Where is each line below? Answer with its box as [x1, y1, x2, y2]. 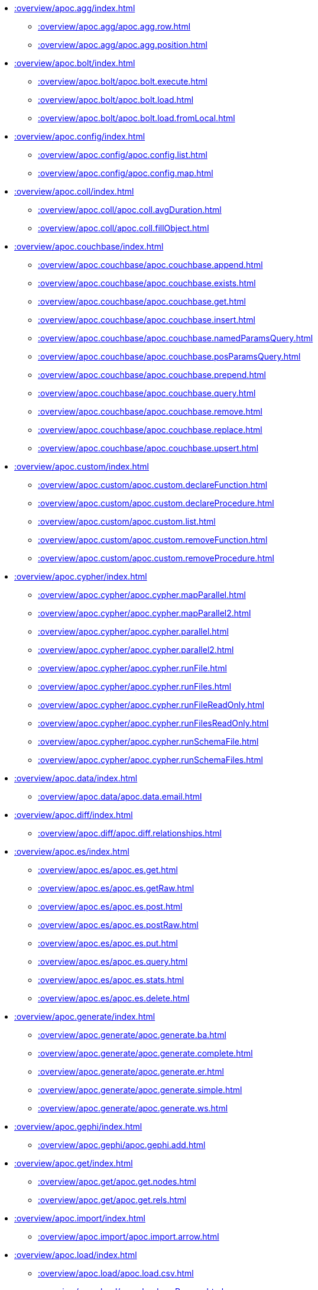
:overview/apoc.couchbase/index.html [14, 241, 164, 251]
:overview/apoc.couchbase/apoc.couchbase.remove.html [38, 406, 262, 416]
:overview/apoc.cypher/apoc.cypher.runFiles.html [38, 681, 232, 691]
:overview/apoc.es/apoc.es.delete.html [38, 993, 190, 1003]
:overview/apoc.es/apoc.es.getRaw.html [38, 883, 194, 893]
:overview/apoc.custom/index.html [14, 461, 150, 471]
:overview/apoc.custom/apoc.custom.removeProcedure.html [38, 553, 274, 563]
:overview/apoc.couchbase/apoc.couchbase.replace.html [38, 425, 262, 435]
